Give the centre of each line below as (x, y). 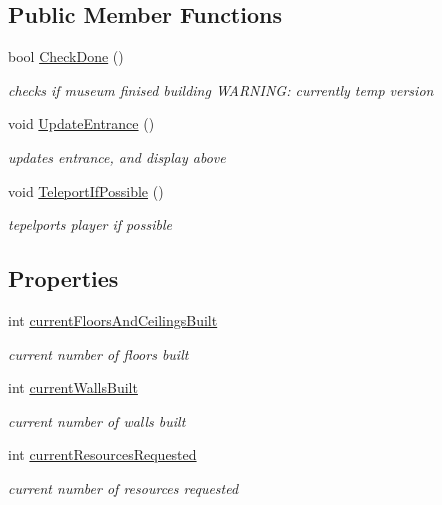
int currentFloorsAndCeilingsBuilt (113, 319)
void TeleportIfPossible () (86, 190)
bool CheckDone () (66, 56)
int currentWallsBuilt (73, 387)
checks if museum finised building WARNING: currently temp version (221, 89)
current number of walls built (97, 420)
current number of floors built (98, 353)
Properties (63, 278)
